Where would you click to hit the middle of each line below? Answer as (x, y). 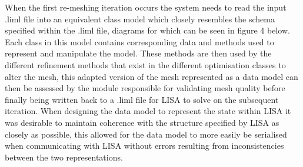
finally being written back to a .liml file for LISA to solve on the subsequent (142, 99)
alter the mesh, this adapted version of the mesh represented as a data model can (151, 76)
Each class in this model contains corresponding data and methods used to (139, 41)
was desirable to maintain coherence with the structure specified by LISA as (142, 122)
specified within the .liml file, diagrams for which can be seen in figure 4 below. (147, 30)
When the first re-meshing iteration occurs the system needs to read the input (146, 7)
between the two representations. (64, 157)
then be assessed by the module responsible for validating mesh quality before (145, 88)
